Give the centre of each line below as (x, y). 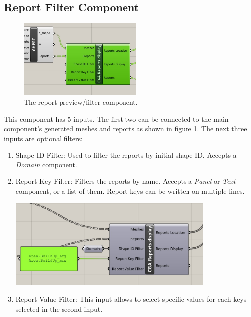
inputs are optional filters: (43, 138)
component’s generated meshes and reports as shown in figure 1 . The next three (125, 128)
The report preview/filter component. (81, 102)
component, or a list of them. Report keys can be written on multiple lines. (130, 191)
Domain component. (46, 164)
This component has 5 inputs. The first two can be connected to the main (116, 119)
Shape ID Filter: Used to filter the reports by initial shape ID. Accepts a (126, 155)
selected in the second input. (59, 308)
